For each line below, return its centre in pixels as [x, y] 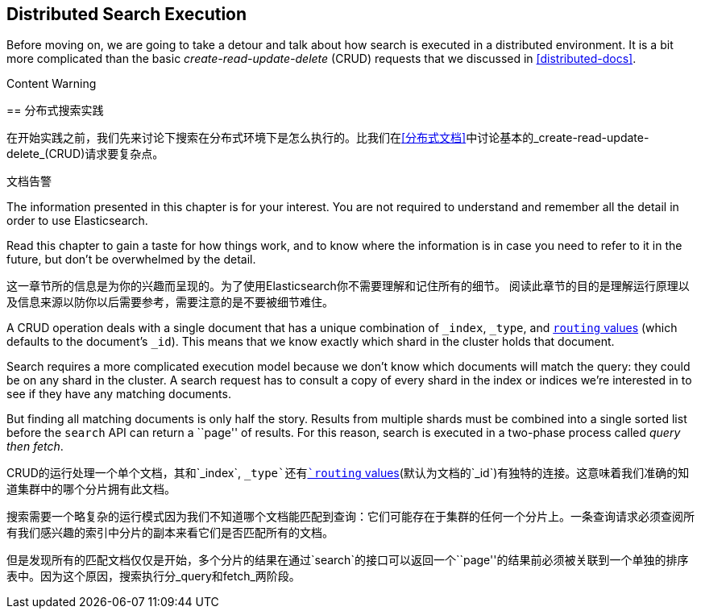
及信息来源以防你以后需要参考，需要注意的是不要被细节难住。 [170, 302]
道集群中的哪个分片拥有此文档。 [91, 489]
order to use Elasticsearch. [77, 221]
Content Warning [52, 84]
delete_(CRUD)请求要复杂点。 [85, 154]
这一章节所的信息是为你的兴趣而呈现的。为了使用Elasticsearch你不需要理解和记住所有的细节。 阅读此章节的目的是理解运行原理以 [348, 286]
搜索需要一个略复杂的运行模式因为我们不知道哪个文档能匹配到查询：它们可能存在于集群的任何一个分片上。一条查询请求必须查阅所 [350, 517]
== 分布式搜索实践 [55, 110]
